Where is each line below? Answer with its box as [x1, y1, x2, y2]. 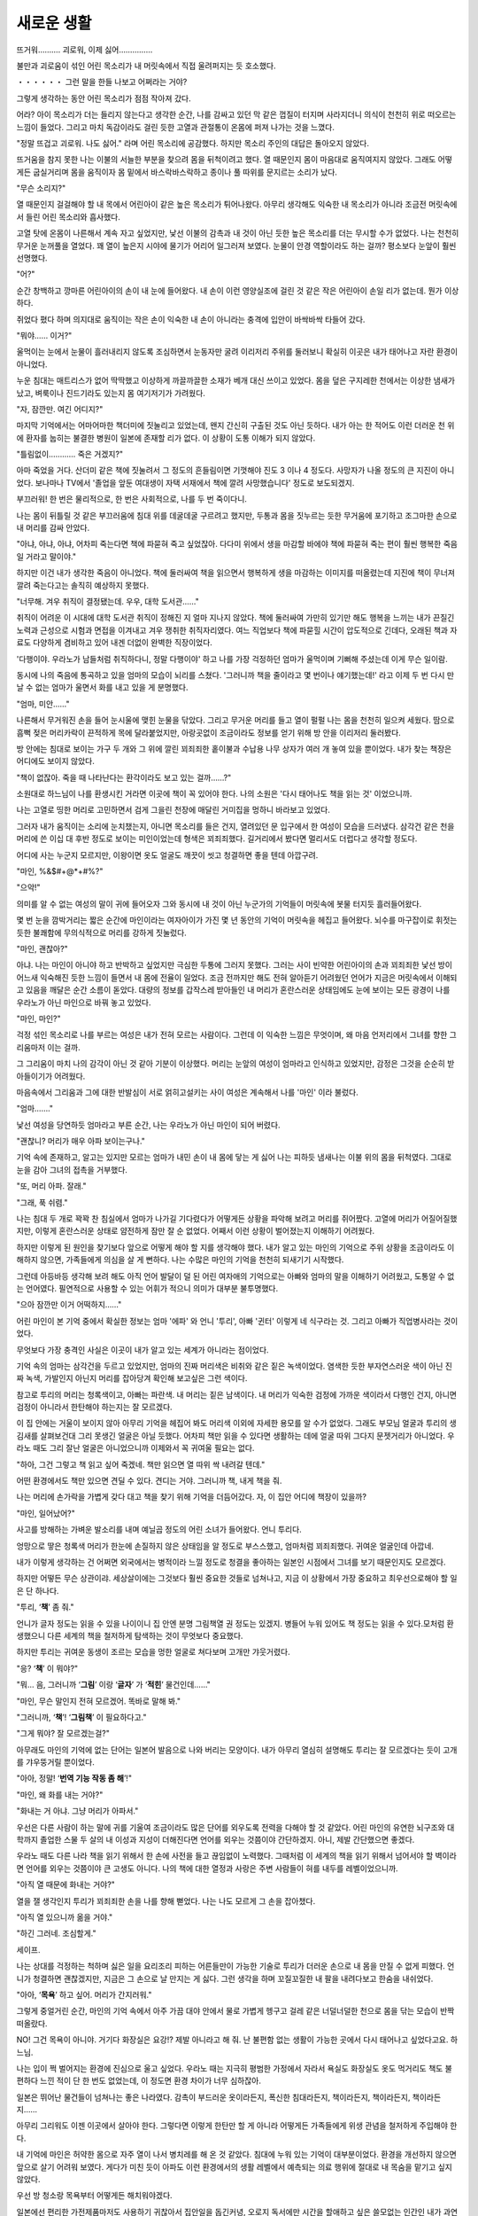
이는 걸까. [47, 1042, 81, 1052]
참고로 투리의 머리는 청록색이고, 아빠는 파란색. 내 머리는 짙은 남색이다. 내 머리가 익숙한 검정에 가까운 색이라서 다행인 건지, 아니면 [16, 1389, 458, 1400]
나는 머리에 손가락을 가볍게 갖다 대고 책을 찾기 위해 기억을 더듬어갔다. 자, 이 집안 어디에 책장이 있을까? [16, 1492, 367, 1502]
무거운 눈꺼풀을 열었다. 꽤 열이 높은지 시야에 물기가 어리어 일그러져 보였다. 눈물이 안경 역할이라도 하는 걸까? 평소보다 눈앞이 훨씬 [16, 240, 457, 251]
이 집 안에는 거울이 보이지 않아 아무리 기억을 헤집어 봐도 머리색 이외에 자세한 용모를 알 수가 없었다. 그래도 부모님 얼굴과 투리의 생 [16, 1418, 458, 1429]
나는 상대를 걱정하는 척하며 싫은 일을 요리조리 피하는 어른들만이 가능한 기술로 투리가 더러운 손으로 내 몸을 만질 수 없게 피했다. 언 [16, 1961, 455, 1971]
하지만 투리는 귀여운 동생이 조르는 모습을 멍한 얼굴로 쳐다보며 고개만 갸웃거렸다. [16, 1647, 291, 1658]
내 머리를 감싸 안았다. [16, 523, 90, 534]
